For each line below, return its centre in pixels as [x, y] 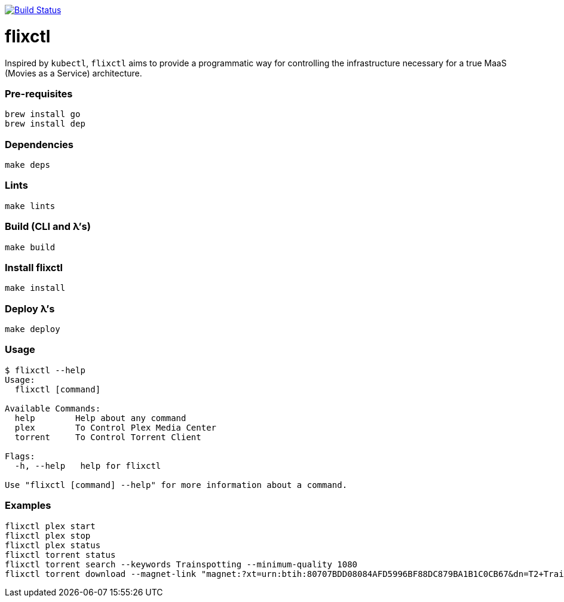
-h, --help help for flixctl [88, 466]
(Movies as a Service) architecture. [73, 73]
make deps [27, 165]
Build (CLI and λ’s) [48, 227]
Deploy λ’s [30, 308]
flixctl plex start [50, 526]
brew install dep [45, 124]
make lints [30, 206]
